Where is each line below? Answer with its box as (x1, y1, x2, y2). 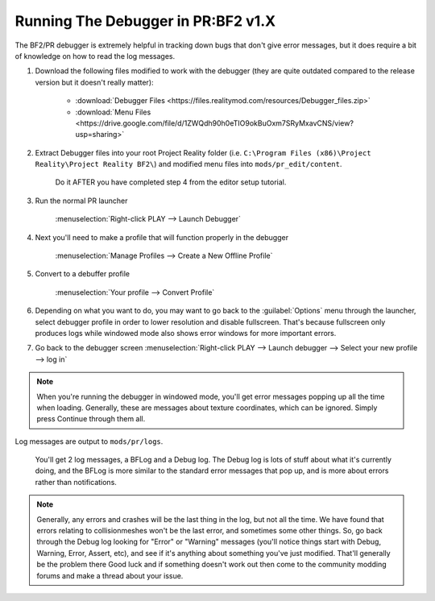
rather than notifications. (35, 477, 117, 487)
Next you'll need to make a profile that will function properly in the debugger (35, 232, 289, 242)
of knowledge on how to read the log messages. (14, 51, 176, 60)
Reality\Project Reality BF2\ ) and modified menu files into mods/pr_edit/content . (35, 160, 342, 169)
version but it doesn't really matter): (35, 77, 154, 87)
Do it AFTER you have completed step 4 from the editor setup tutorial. (55, 177, 287, 187)
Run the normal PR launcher (35, 196, 128, 205)
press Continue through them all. (36, 414, 146, 424)
